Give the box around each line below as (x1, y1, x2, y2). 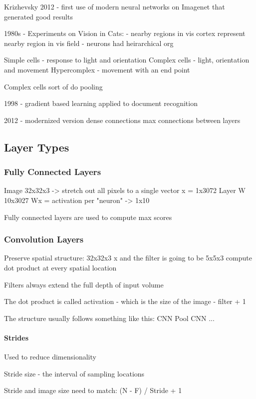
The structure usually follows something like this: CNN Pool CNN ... (4, 312, 215, 323)
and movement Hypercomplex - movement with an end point (4, 64, 190, 74)
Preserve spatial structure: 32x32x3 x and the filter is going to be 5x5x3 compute (4, 252, 252, 263)
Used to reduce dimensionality (4, 351, 96, 362)
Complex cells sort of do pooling (4, 81, 103, 91)
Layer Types (4, 139, 69, 154)
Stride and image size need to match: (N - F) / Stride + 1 (4, 385, 182, 395)
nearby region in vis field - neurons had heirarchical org (4, 37, 174, 48)
